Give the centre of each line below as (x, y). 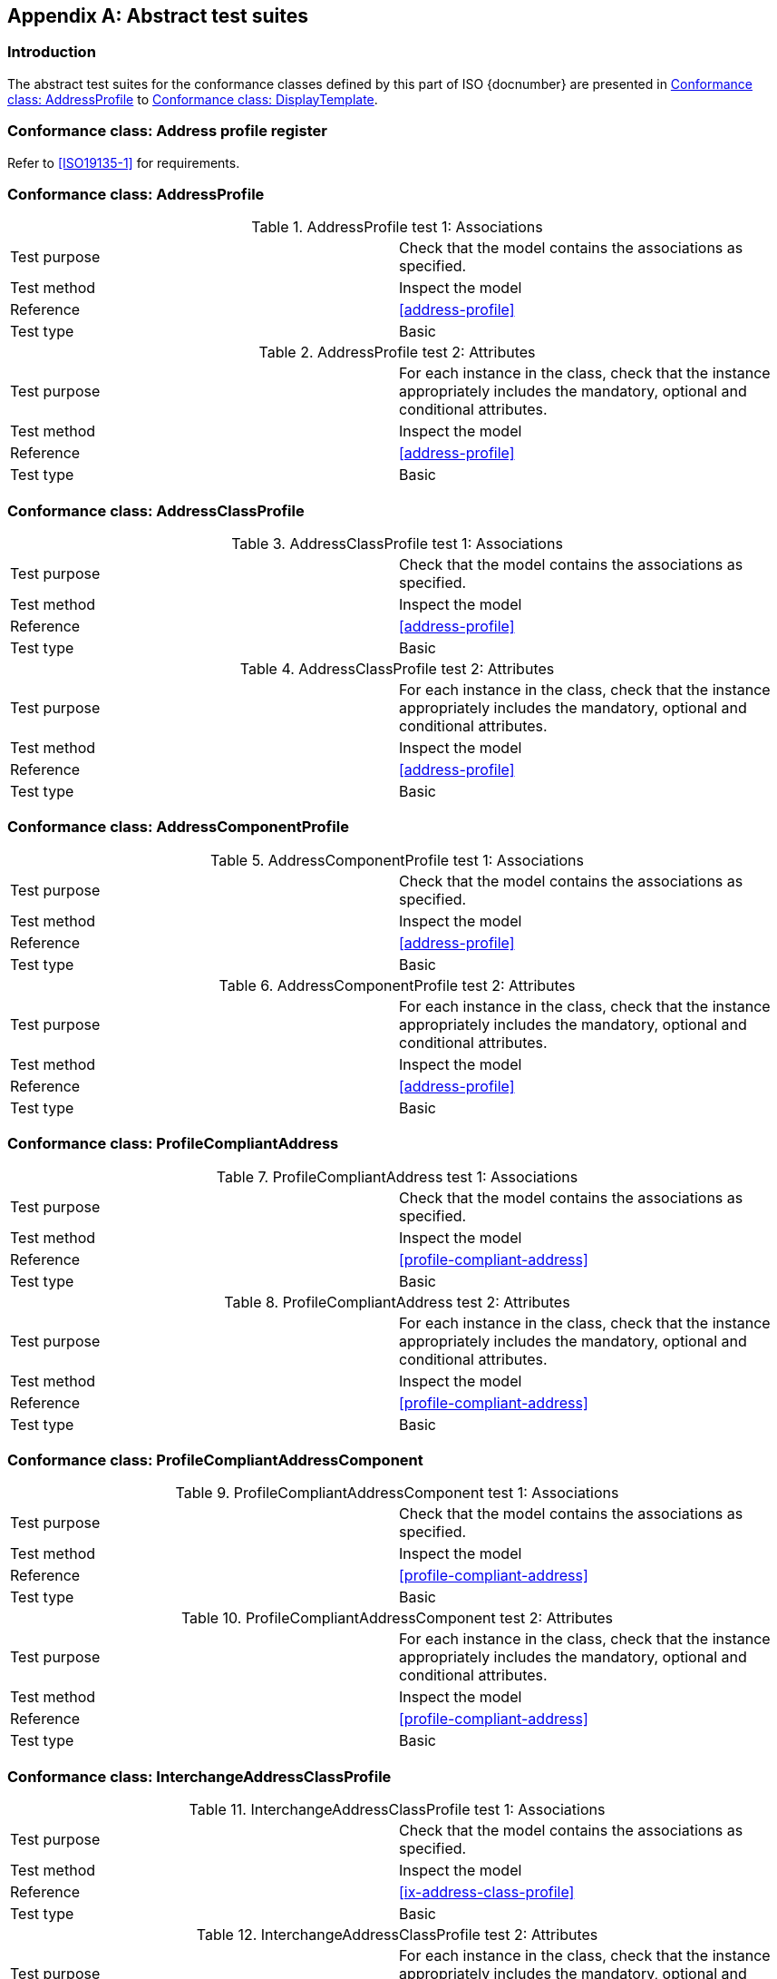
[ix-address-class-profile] (487, 1892)
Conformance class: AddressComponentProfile (178, 827)
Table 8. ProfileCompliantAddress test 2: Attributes (397, 1302)
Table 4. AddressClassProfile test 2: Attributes (397, 669)
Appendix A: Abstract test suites (158, 16)
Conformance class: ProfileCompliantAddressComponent (215, 1460)
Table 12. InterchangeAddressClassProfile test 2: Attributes (397, 1935)
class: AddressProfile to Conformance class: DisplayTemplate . (193, 99)
